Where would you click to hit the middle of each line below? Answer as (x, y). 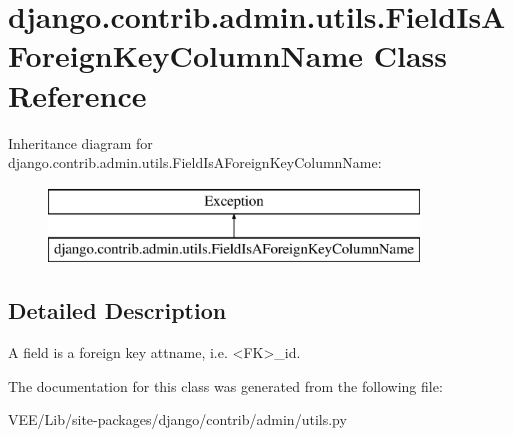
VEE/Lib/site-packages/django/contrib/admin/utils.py (177, 419)
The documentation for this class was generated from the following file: (225, 385)
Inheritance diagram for (80, 142)
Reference (77, 94)
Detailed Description (117, 310)
